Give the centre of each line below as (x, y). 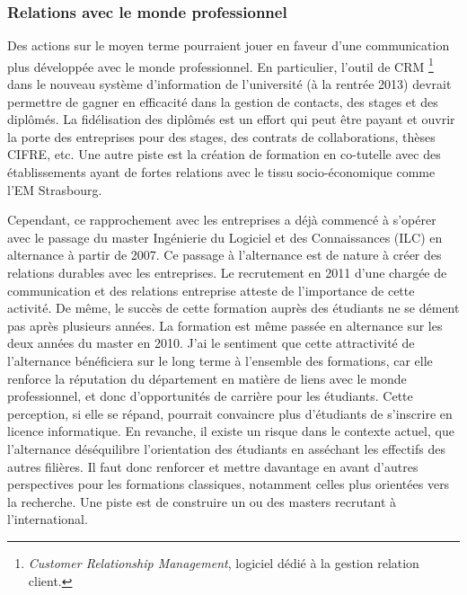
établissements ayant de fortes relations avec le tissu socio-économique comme (221, 172)
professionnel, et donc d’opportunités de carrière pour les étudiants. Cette (210, 396)
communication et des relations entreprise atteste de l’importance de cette (211, 290)
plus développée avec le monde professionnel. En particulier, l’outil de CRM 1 (220, 65)
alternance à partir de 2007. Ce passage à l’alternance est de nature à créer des (225, 255)
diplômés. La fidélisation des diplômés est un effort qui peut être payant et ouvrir (231, 119)
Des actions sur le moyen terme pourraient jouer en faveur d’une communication (229, 45)
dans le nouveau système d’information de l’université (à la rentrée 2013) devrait (229, 84)
